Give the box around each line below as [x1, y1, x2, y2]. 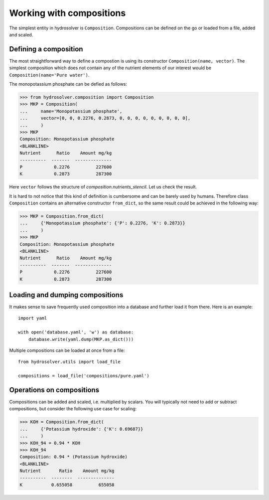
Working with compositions [9, 7, 126, 18]
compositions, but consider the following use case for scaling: [9, 406, 137, 412]
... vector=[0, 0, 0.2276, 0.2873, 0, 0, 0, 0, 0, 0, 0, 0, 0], [19, 115, 191, 121]
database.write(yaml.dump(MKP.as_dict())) [28, 336, 134, 342]
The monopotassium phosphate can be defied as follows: [9, 81, 127, 87]
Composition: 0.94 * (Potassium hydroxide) [19, 454, 128, 460]
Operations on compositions [9, 386, 100, 394]
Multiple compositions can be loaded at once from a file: [9, 347, 125, 353]
